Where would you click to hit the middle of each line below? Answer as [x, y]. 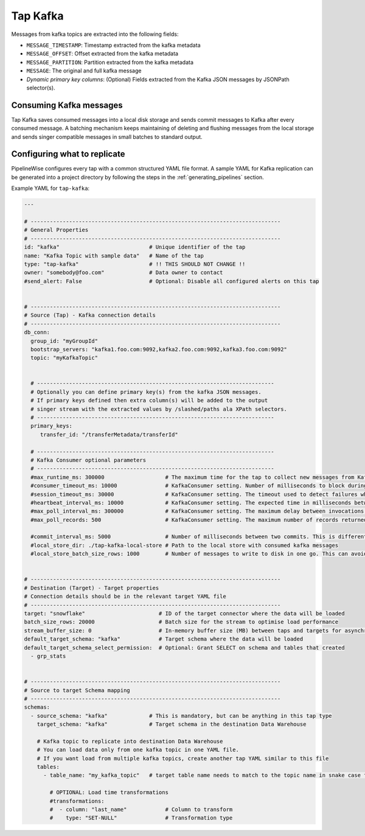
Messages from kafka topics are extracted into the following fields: [95, 34]
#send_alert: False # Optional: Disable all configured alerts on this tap [172, 281]
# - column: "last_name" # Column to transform [141, 809]
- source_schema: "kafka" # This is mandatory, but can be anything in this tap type [181, 716]
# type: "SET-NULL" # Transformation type [141, 818]
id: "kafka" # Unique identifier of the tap [135, 247]
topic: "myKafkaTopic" [64, 358]
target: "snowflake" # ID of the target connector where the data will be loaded [184, 613]
